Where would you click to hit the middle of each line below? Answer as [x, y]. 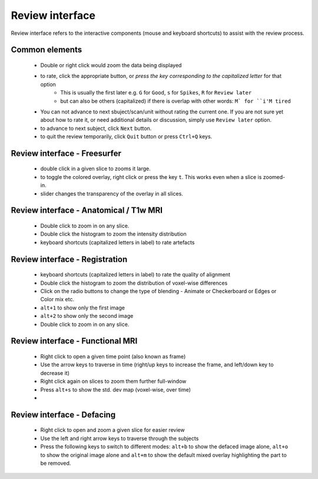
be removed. [56, 463]
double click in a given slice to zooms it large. [95, 169]
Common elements [47, 50]
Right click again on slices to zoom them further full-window [113, 382]
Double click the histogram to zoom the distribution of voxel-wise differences [134, 283]
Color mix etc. [57, 299]
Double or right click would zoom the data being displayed [111, 65]
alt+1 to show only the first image [82, 308]
